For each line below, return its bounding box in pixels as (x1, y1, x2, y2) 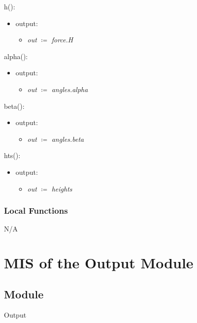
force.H (51, 34, 73, 45)
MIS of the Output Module (4, 253, 194, 273)
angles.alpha (51, 84, 88, 94)
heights (51, 183, 72, 194)
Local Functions (4, 204, 68, 217)
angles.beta (51, 133, 84, 144)
